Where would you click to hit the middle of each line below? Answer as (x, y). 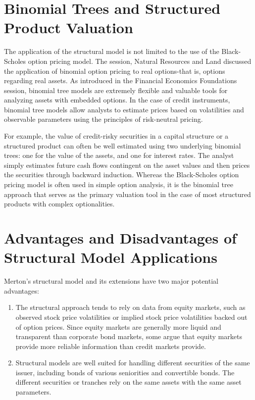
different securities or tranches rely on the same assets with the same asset (128, 382)
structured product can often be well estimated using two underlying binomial (123, 145)
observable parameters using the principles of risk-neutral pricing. (103, 119)
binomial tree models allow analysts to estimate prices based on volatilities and (124, 109)
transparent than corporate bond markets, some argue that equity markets (129, 336)
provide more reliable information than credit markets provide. (111, 346)
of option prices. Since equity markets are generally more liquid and (118, 326)
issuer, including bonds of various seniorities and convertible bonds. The (125, 372)
